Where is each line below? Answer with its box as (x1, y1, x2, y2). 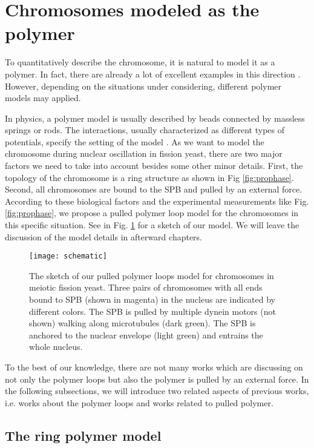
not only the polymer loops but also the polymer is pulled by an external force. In (5, 372, 309, 385)
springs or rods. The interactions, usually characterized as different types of (5, 124, 285, 136)
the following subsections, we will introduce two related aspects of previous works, (5, 384, 309, 397)
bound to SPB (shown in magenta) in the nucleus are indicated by (29, 293, 275, 306)
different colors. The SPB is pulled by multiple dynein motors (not (29, 305, 276, 317)
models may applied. (5, 91, 81, 104)
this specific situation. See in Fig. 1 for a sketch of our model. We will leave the (5, 219, 299, 231)
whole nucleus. (29, 340, 83, 353)
